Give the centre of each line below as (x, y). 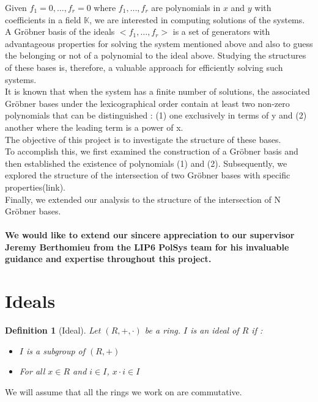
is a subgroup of (56, 350)
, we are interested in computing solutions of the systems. (197, 19)
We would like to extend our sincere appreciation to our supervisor (150, 235)
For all (32, 371)
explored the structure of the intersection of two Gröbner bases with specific (148, 175)
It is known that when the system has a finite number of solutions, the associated (157, 91)
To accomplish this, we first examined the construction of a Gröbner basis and (152, 151)
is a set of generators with (221, 31)
